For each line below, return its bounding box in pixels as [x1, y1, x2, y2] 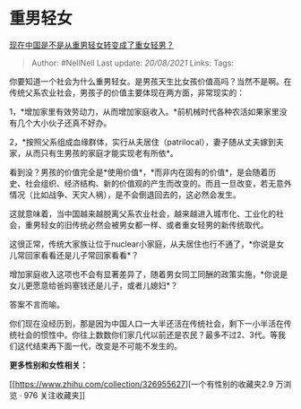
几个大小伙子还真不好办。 [16, 117, 112, 128]
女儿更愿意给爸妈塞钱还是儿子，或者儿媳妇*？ [9, 280, 179, 291]
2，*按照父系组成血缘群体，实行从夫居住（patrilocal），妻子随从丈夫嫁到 [9, 136, 276, 147]
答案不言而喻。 [9, 299, 64, 309]
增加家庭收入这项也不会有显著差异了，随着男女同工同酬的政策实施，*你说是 [9, 268, 288, 279]
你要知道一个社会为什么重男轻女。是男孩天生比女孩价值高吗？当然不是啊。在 [9, 75, 292, 86]
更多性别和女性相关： [9, 360, 88, 370]
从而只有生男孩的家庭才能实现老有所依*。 [24, 147, 179, 158]
